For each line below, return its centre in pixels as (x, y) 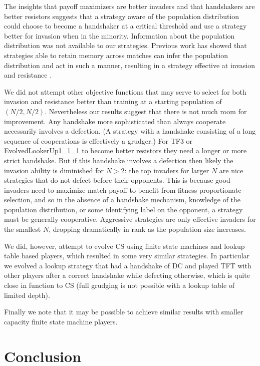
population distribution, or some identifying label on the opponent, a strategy (123, 209)
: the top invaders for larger (167, 170)
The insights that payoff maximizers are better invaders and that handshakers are (129, 6)
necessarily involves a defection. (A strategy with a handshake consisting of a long (130, 131)
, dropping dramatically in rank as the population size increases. (147, 229)
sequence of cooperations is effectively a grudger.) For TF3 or (98, 140)
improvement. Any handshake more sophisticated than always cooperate (115, 121)
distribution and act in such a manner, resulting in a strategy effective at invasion (130, 65)
